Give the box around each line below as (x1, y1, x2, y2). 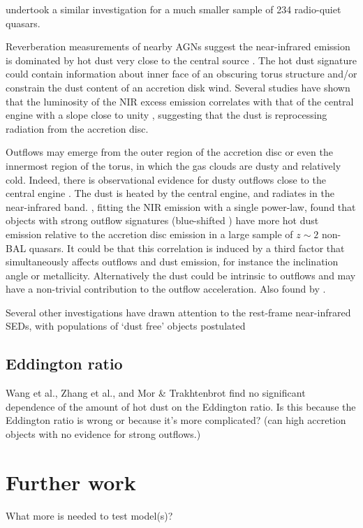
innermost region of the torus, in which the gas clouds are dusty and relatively (6, 158, 341, 173)
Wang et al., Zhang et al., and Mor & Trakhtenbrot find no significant (6, 386, 306, 400)
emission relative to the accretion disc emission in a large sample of (6, 226, 293, 241)
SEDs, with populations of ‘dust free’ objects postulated (6, 318, 246, 333)
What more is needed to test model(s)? (6, 508, 173, 522)
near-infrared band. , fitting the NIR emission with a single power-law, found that (6, 199, 356, 214)
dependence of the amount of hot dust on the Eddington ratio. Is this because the (6, 399, 356, 413)
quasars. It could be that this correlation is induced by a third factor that (29, 240, 345, 255)
